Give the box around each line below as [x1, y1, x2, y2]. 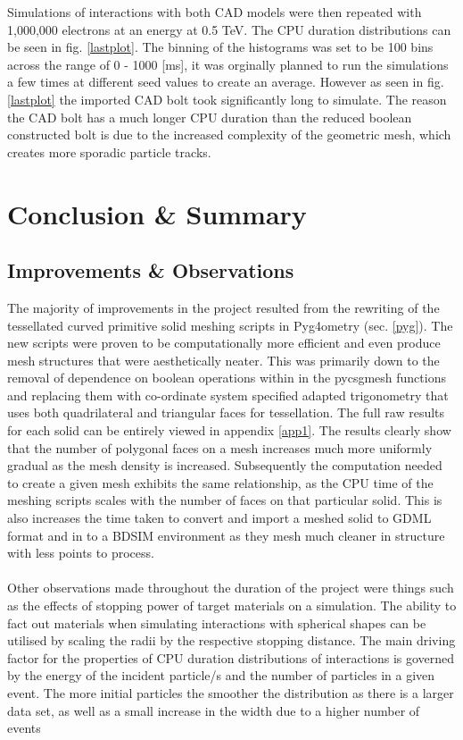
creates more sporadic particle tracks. [7, 142, 211, 161]
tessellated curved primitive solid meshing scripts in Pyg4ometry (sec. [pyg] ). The [7, 315, 453, 334]
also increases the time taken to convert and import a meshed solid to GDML [7, 509, 432, 527]
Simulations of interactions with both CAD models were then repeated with [7, 3, 422, 21]
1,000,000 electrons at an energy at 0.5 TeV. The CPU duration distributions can [7, 20, 451, 38]
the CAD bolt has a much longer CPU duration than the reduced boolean [7, 107, 412, 126]
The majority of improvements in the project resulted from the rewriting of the [7, 298, 440, 316]
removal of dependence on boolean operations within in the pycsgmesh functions [7, 368, 446, 387]
